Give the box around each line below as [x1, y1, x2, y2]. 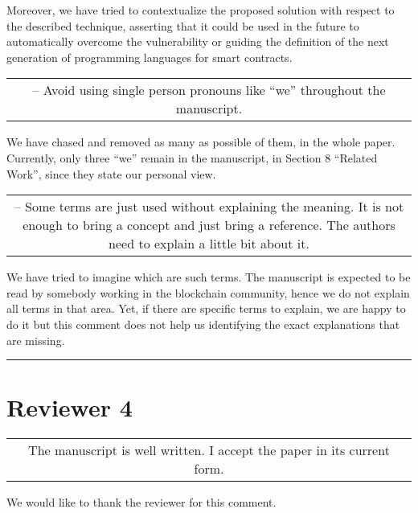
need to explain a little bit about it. [109, 234, 309, 253]
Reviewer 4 [6, 391, 133, 424]
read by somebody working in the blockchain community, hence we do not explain [6, 284, 410, 301]
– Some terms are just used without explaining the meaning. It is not [14, 197, 404, 216]
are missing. [6, 331, 65, 348]
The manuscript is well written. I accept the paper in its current [28, 441, 390, 460]
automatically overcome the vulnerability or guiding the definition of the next [6, 33, 389, 50]
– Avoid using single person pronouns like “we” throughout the [32, 80, 386, 100]
